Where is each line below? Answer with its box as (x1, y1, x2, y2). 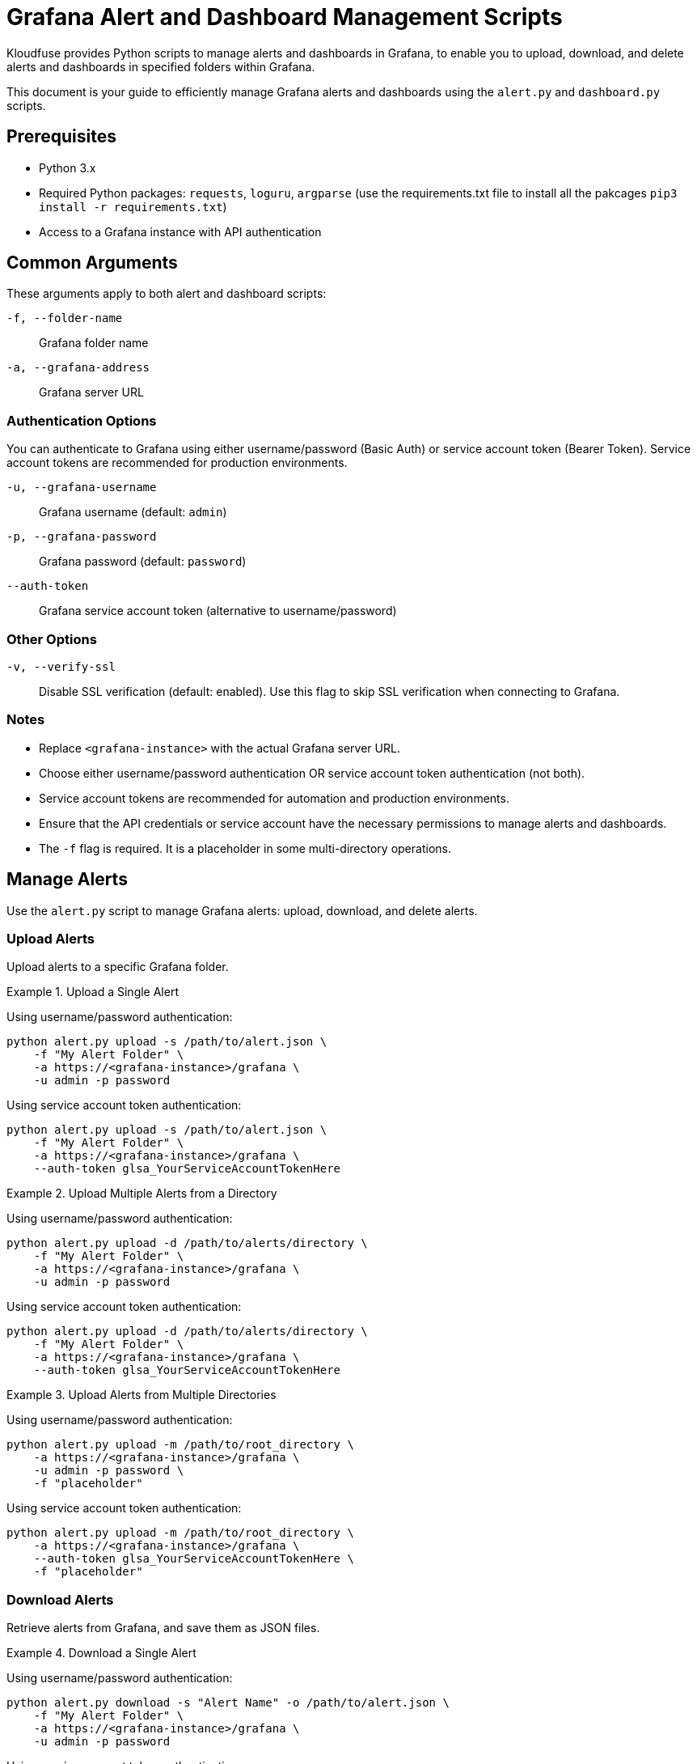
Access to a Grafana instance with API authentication (39, 224, 322, 239)
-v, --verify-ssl (6, 659, 116, 673)
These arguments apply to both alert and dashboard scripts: (6, 286, 327, 301)
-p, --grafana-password (6, 530, 157, 544)
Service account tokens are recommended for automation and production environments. (39, 791, 509, 805)
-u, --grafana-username (6, 481, 157, 494)
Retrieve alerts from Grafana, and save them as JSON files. (6, 1621, 320, 1635)
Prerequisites (6, 126, 116, 147)
